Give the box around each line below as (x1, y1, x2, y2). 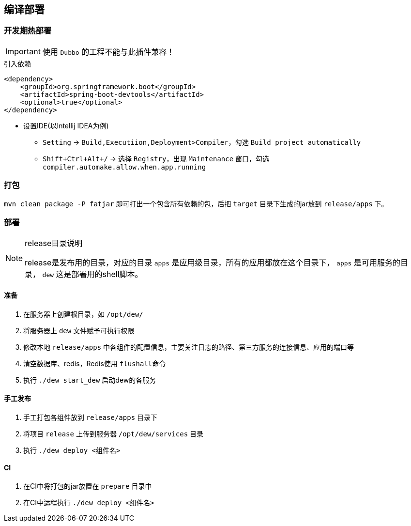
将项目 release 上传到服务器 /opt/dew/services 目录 (23, 429, 204, 438)
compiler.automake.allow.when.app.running (43, 163, 206, 171)
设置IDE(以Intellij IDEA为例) (23, 121, 109, 130)
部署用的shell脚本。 (71, 269, 143, 279)
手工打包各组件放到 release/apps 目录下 (23, 413, 158, 421)
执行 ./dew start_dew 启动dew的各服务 (23, 375, 156, 384)
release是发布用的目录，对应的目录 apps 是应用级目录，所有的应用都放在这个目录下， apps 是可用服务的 (25, 258, 400, 268)
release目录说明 (25, 238, 83, 248)
